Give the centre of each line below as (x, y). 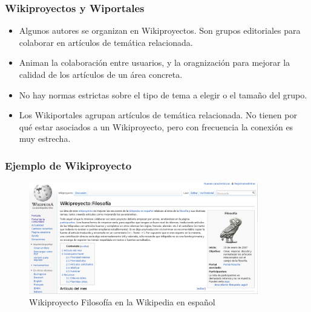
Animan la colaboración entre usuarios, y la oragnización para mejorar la (155, 62)
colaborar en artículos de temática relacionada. (106, 42)
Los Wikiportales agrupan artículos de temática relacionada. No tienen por (158, 115)
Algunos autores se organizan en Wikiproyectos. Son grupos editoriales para (160, 30)
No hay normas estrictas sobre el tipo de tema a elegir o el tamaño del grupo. (163, 94)
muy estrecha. (45, 138)
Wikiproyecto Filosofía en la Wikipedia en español (122, 302)
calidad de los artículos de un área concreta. (101, 74)
